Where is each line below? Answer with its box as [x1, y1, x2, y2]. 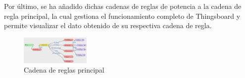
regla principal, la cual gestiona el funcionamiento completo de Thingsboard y [4, 10, 241, 21]
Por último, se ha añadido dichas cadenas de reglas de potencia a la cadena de [4, 1, 242, 11]
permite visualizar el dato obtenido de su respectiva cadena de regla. [4, 20, 212, 31]
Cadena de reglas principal [24, 65, 104, 75]
